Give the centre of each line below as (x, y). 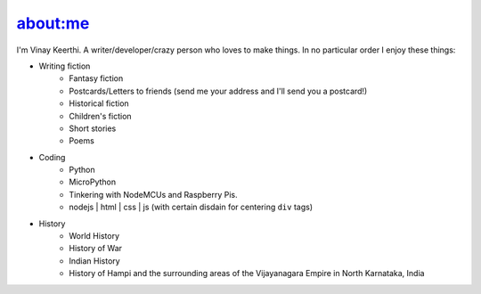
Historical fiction (99, 103)
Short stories (93, 128)
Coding (52, 157)
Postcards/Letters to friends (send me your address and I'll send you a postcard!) (218, 91)
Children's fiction (101, 116)
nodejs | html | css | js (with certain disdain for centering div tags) (191, 207)
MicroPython (93, 182)
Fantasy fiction (96, 78)
